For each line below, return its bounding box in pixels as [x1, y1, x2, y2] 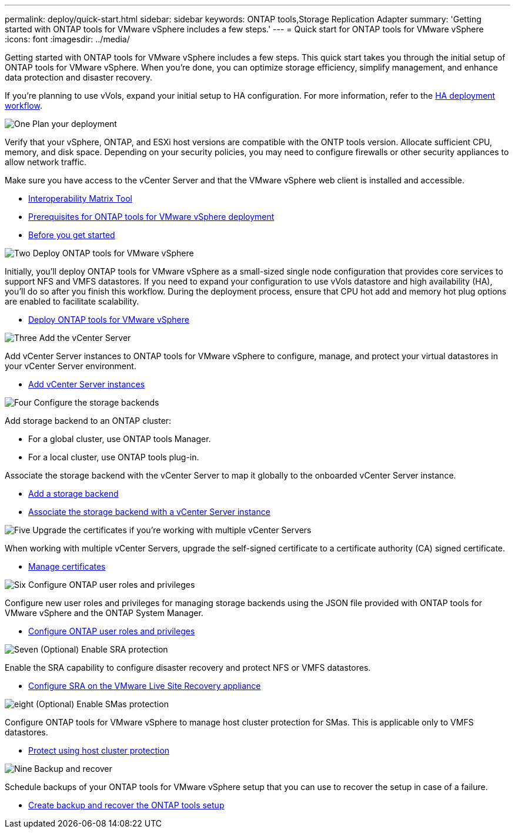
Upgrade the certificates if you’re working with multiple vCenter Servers [32, 525, 312, 535]
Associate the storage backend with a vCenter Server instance [28, 507, 270, 517]
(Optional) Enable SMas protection [35, 699, 169, 709]
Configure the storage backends [34, 397, 159, 407]
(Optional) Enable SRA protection [40, 644, 168, 654]
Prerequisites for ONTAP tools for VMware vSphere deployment [28, 212, 275, 222]
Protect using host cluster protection [28, 745, 170, 755]
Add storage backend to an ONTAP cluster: [5, 416, 172, 426]
